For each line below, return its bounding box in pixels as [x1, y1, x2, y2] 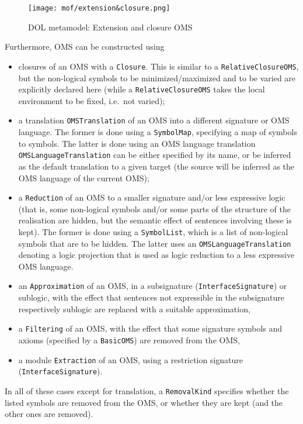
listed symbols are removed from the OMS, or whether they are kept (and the [5, 396, 283, 408]
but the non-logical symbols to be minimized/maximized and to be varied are [18, 71, 296, 84]
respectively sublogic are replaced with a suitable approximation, [18, 302, 250, 315]
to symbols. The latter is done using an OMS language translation [18, 137, 256, 149]
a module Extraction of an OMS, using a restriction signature [18, 353, 243, 366]
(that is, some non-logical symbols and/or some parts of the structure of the [18, 202, 291, 215]
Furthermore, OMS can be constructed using [5, 40, 165, 53]
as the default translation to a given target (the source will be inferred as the [18, 160, 295, 172]
